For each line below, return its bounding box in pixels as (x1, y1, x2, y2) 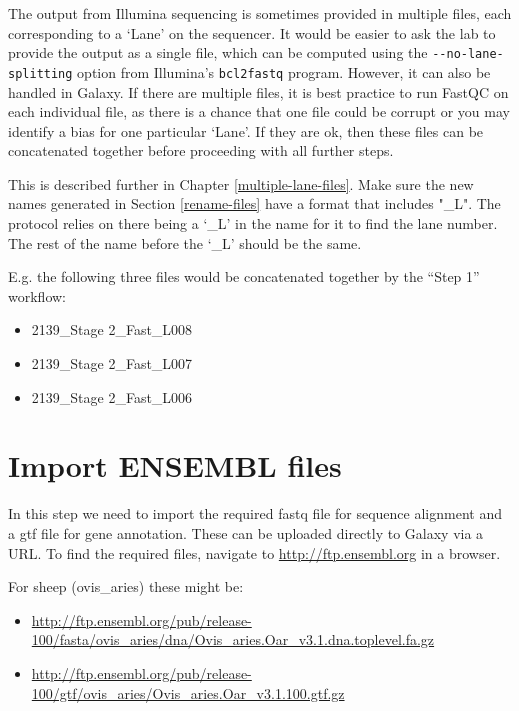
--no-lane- (432, 47, 504, 62)
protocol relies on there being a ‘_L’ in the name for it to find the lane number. (8, 213, 498, 234)
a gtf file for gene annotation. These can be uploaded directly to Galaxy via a (8, 522, 484, 543)
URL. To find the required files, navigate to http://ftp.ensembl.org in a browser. (8, 542, 501, 563)
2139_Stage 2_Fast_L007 (31, 353, 193, 374)
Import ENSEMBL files (8, 445, 342, 486)
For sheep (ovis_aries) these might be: (8, 576, 244, 597)
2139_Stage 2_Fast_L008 (31, 319, 193, 340)
